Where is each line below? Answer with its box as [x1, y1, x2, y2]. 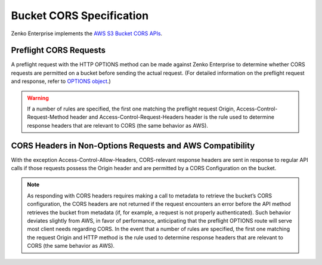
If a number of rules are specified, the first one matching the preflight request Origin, [27, 105, 236, 113]
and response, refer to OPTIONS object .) [11, 78, 111, 85]
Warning [27, 94, 49, 101]
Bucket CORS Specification [11, 9, 149, 22]
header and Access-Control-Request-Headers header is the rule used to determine [69, 113, 274, 121]
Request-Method [27, 113, 69, 121]
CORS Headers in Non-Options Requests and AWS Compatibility [11, 140, 255, 150]
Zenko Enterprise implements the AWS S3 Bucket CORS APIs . [11, 30, 163, 37]
